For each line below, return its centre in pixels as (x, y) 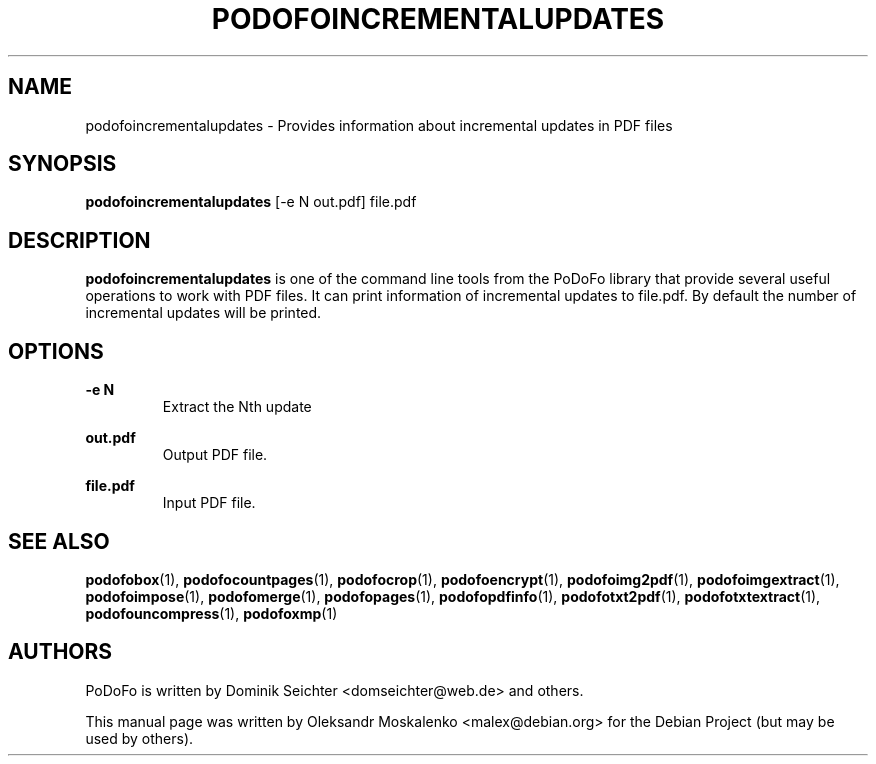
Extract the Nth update (237, 407)
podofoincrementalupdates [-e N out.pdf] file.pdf (251, 202)
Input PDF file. (209, 503)
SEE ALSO (59, 541)
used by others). (139, 738)
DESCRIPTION (79, 240)
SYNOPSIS (62, 164)
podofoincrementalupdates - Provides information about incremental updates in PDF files (379, 125)
